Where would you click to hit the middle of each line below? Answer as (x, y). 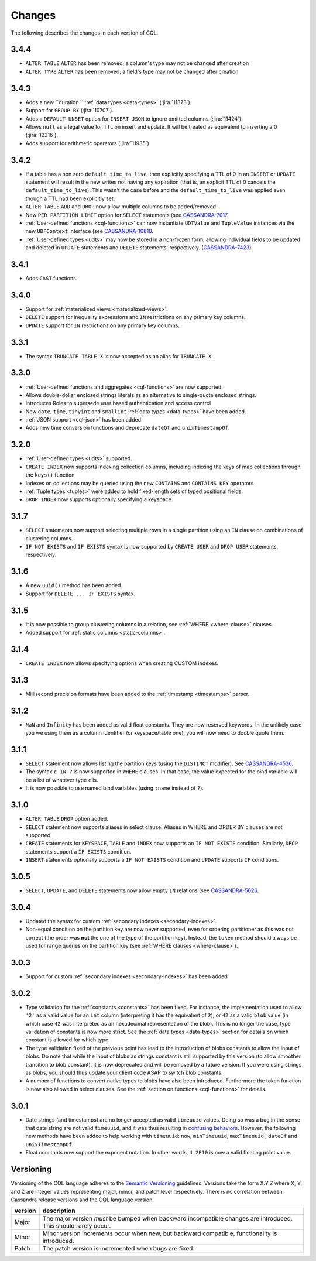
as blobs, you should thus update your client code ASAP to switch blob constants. (124, 1072)
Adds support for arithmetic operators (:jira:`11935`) (87, 143)
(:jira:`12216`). (42, 135)
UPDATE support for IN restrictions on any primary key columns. (103, 325)
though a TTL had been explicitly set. (70, 198)
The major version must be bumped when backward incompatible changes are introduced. (167, 1219)
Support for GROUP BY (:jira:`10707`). (70, 111)
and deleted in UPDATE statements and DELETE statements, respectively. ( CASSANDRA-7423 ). (139, 248)
